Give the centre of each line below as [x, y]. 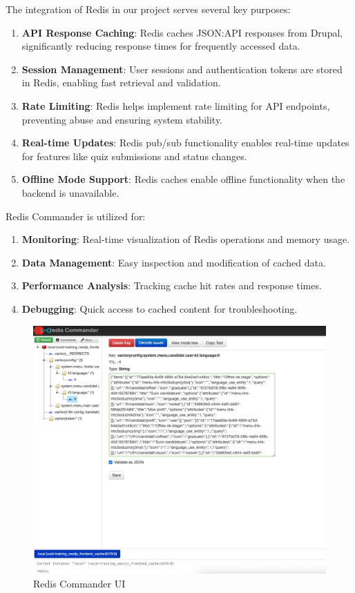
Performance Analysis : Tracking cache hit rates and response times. [172, 285]
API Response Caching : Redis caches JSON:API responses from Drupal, [182, 32]
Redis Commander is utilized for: [76, 216]
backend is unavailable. [70, 192]
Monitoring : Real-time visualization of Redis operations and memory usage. [186, 239]
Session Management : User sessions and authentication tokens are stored [182, 69]
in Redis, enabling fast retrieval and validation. [121, 82]
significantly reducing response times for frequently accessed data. [161, 46]
